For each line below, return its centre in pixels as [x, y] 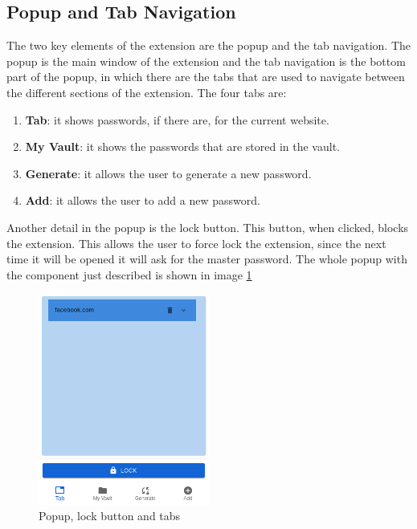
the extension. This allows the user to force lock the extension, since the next [196, 243]
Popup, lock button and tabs [110, 516]
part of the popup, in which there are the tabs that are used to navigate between [206, 77]
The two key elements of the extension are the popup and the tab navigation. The [209, 45]
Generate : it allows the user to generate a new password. [168, 173]
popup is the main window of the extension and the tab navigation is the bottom [206, 61]
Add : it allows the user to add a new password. [143, 200]
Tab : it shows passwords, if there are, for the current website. [177, 119]
